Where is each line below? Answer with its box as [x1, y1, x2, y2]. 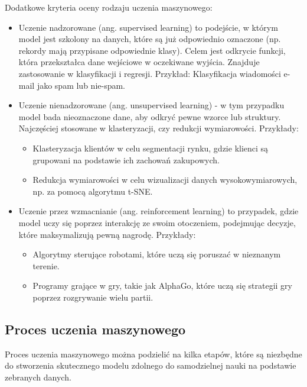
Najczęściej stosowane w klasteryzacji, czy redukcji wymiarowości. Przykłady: [18, 122, 299, 134]
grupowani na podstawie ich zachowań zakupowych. [32, 153, 220, 166]
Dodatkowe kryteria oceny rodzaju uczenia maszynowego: [5, 1, 213, 13]
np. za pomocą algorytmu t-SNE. [32, 185, 153, 197]
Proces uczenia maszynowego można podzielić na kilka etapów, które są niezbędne [5, 347, 302, 360]
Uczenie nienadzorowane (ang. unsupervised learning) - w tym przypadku [18, 99, 285, 111]
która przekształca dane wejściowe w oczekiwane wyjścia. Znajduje [18, 56, 260, 68]
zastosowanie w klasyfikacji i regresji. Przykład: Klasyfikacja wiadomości [18, 67, 281, 79]
